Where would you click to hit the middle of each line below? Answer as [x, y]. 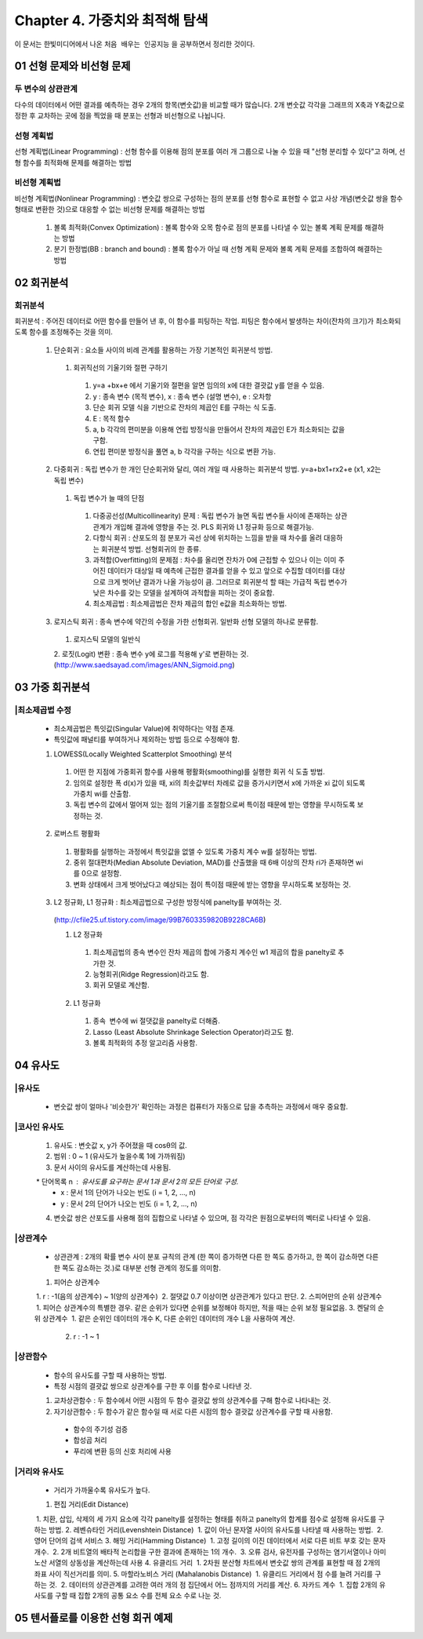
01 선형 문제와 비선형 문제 [72, 66]
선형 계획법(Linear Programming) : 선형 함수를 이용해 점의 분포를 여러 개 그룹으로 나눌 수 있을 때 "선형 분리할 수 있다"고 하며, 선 [210, 151]
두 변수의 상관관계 [46, 89]
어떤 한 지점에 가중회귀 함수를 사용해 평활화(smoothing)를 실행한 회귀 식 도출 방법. [199, 772]
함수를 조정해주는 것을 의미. [71, 332]
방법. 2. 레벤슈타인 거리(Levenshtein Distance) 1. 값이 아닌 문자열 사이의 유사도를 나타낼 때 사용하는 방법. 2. [216, 1529]
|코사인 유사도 [39, 1127]
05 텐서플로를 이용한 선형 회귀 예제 [94, 1618]
